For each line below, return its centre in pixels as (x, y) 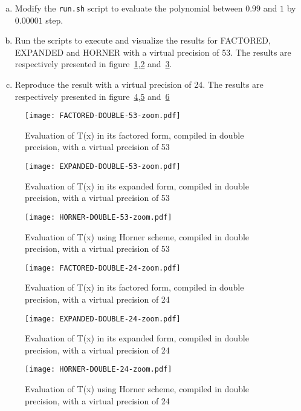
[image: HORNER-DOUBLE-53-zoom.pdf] (99, 217)
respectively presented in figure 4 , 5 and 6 (92, 96)
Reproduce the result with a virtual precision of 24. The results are (139, 84)
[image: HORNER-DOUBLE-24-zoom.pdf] (99, 370)
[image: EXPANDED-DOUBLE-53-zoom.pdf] (103, 167)
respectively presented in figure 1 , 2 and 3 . (93, 64)
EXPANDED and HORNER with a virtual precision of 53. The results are (153, 52)
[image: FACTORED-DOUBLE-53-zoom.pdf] (103, 116)
